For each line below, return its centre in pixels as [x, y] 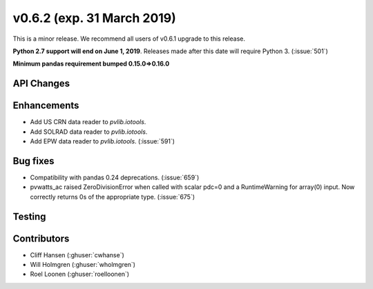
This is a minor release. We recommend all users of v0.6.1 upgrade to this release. [129, 39]
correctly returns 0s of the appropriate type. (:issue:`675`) [113, 197]
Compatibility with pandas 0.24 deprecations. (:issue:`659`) [115, 177]
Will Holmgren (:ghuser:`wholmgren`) [83, 265]
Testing [29, 216]
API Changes [41, 84]
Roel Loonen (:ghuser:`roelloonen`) [80, 274]
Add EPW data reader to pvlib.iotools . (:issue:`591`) [103, 141]
